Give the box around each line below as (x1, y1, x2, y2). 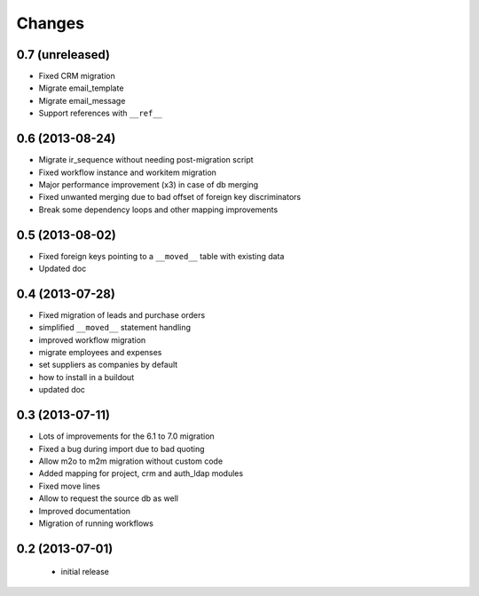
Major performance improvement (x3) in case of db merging (38, 179, 259, 190)
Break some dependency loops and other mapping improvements (38, 204, 279, 215)
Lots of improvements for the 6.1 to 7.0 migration (38, 431, 215, 441)
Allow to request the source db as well (38, 493, 179, 504)
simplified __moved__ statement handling (38, 322, 191, 333)
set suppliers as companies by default (38, 360, 178, 370)
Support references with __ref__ (38, 107, 163, 119)
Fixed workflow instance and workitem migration (38, 167, 217, 178)
